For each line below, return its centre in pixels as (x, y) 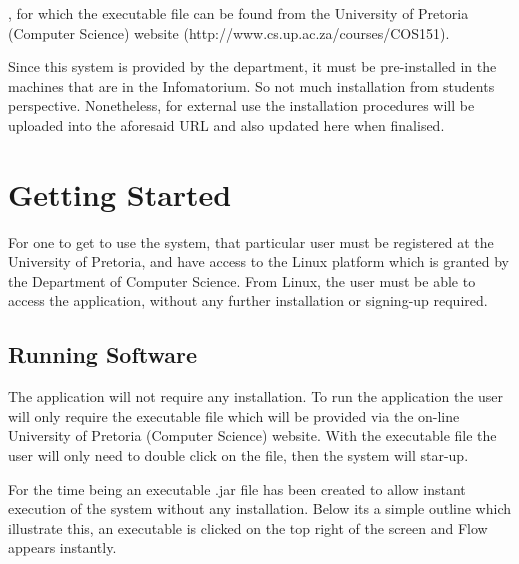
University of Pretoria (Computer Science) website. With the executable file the (252, 435)
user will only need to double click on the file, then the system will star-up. (238, 455)
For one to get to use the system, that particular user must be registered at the (251, 241)
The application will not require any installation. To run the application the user (256, 396)
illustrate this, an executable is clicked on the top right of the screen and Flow (248, 527)
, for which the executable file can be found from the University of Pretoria (238, 13)
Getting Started (120, 193)
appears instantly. (62, 547)
